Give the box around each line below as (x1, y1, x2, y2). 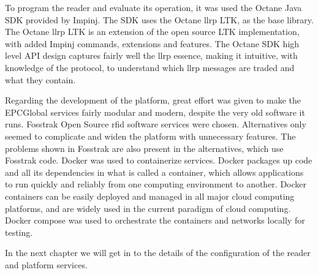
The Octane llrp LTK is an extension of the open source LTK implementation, (5, 25, 300, 38)
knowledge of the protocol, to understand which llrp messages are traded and (5, 61, 295, 73)
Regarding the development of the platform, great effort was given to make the (5, 94, 301, 107)
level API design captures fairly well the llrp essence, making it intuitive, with (5, 49, 298, 62)
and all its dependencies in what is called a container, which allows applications (5, 165, 304, 178)
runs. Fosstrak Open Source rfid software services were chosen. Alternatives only (5, 118, 306, 130)
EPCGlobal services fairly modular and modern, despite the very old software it (5, 105, 305, 118)
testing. (5, 225, 33, 238)
